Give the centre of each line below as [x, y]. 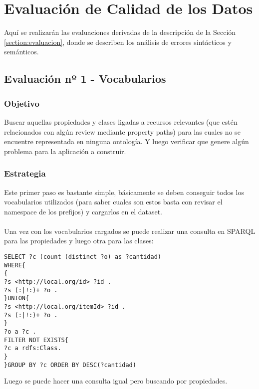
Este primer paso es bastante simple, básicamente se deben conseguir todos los [124, 192]
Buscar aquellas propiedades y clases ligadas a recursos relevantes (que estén [121, 121]
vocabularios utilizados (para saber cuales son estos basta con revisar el [113, 202]
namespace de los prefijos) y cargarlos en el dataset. [83, 211]
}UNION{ [17, 298]
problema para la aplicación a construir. [65, 151]
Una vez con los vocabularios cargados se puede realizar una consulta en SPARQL [130, 231]
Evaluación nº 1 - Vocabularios [85, 79]
